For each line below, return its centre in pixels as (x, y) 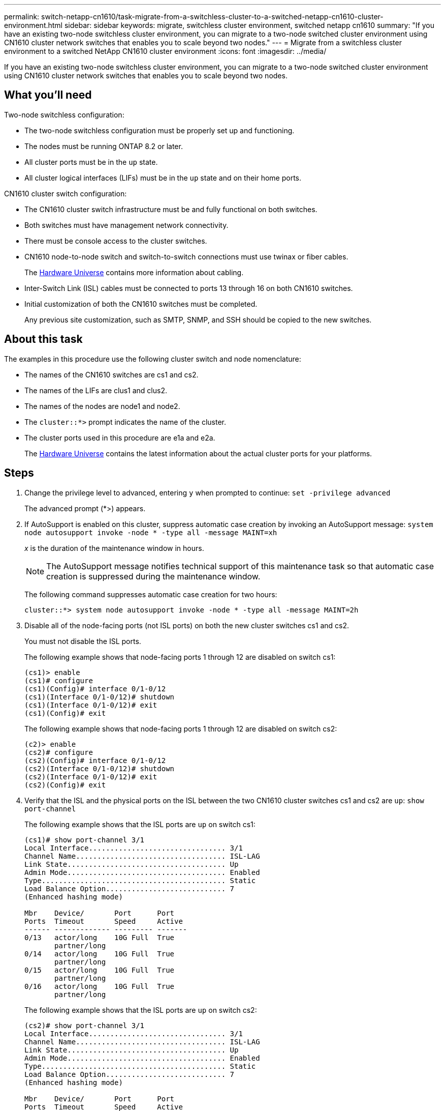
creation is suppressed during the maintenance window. (153, 576)
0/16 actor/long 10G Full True (100, 986)
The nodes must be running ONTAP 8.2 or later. (104, 146)
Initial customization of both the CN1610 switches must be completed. (141, 304)
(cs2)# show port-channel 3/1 (85, 1025)
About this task (43, 339)
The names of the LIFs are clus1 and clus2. (96, 390)
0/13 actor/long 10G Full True (100, 937)
